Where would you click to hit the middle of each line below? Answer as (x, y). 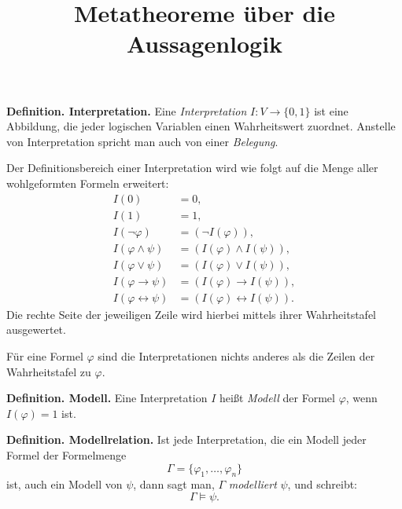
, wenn (361, 398)
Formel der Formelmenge (66, 454)
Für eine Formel (45, 355)
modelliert (253, 484)
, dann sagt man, (174, 484)
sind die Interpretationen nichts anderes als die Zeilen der (236, 355)
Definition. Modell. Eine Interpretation (107, 398)
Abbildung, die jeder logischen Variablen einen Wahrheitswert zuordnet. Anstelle (201, 126)
